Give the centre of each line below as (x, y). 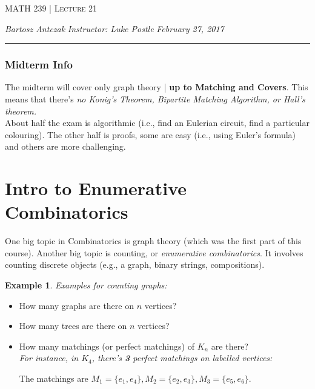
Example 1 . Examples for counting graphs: (86, 285)
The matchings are (54, 378)
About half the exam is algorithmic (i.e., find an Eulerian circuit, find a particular (157, 123)
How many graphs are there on (76, 305)
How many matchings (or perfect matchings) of (107, 346)
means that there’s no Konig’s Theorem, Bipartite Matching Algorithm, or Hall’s (155, 99)
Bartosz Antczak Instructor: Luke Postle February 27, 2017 (114, 28)
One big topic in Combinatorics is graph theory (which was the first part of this (153, 241)
